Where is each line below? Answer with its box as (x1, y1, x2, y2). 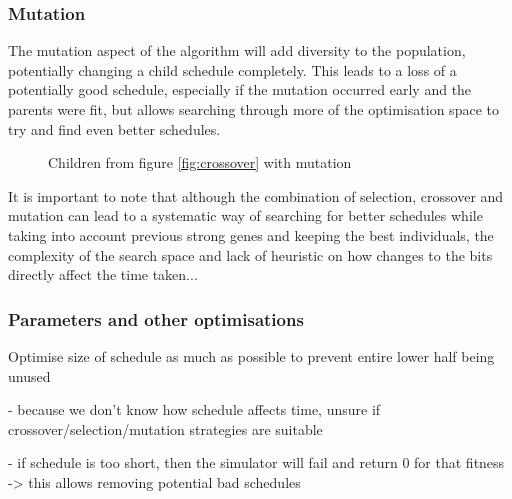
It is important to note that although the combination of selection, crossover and (8, 185, 504, 206)
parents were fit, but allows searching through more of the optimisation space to (8, 99, 499, 119)
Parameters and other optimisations (8, 306, 304, 331)
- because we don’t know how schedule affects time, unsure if (8, 399, 381, 420)
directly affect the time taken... (8, 264, 198, 285)
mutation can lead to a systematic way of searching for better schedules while (8, 205, 483, 226)
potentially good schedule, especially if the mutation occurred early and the (8, 79, 472, 100)
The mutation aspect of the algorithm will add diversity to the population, (8, 40, 466, 61)
